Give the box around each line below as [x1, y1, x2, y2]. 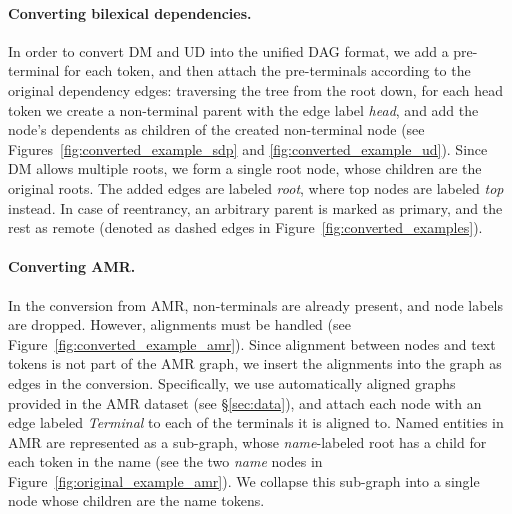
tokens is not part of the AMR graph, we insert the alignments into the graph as [8, 353, 502, 374]
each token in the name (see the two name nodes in [8, 451, 323, 472]
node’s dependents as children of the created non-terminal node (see [8, 119, 425, 140]
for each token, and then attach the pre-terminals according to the [64, 60, 471, 81]
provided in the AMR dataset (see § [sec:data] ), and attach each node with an [8, 392, 482, 413]
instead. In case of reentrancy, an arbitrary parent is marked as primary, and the [8, 197, 503, 218]
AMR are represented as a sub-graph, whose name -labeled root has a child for [8, 431, 487, 452]
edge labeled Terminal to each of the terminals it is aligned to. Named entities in [8, 412, 504, 433]
